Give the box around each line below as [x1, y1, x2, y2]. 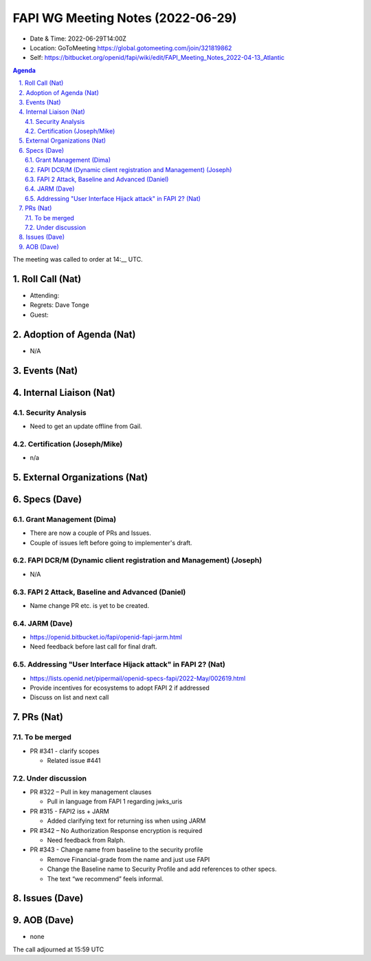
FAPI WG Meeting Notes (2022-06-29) [12, 10, 237, 25]
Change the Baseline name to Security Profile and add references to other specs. [47, 865, 278, 874]
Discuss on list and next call [30, 693, 109, 701]
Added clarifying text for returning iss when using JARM [47, 816, 206, 825]
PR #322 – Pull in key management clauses [30, 788, 152, 796]
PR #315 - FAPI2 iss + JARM [30, 807, 109, 815]
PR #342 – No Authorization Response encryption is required [30, 826, 203, 834]
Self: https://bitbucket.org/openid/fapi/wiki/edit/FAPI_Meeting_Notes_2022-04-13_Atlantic [30, 54, 285, 62]
